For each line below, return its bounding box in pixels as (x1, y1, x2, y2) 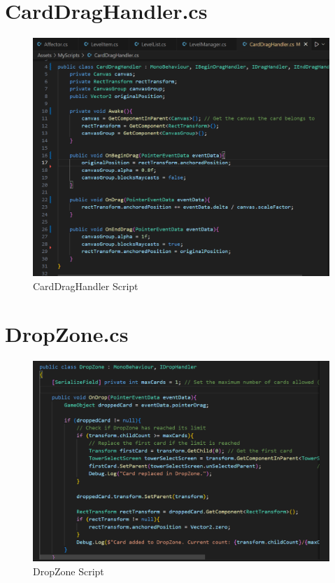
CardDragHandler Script (33, 278, 138, 293)
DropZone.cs (5, 320, 129, 348)
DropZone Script (33, 564, 104, 579)
